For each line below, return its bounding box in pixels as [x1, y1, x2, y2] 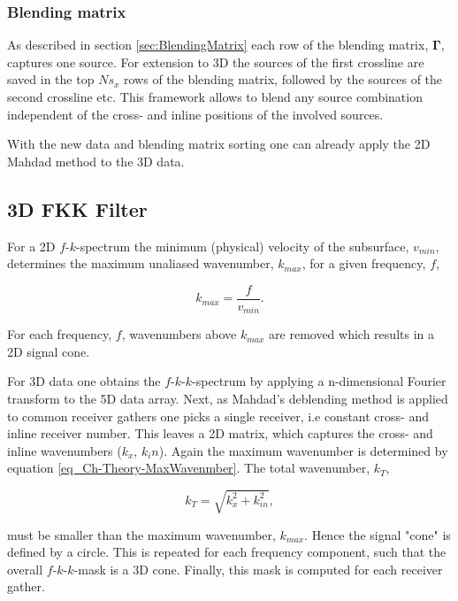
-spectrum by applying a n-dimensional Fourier [192, 372, 447, 390]
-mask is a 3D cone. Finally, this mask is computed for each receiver [73, 559, 443, 578]
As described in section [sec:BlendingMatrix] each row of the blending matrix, [7, 35, 429, 54]
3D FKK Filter [7, 195, 148, 222]
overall [7, 559, 43, 578]
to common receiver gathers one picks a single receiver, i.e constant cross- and [7, 406, 429, 425]
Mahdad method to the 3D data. [7, 151, 185, 170]
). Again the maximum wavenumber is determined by [158, 441, 448, 459]
